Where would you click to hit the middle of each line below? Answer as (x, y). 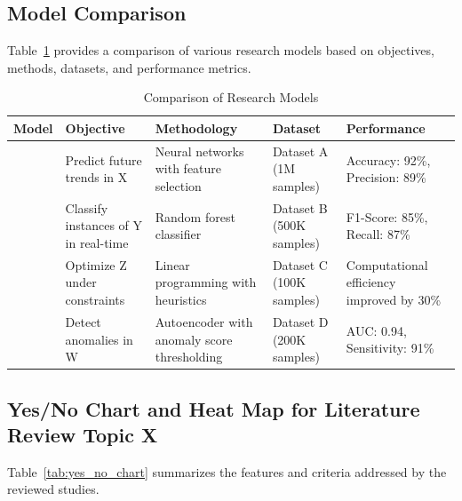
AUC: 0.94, (376, 330)
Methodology (196, 127)
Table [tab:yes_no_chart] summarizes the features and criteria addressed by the (227, 471)
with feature (188, 168)
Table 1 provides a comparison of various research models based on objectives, (221, 50)
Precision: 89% (386, 177)
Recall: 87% (378, 234)
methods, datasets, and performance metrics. (129, 67)
